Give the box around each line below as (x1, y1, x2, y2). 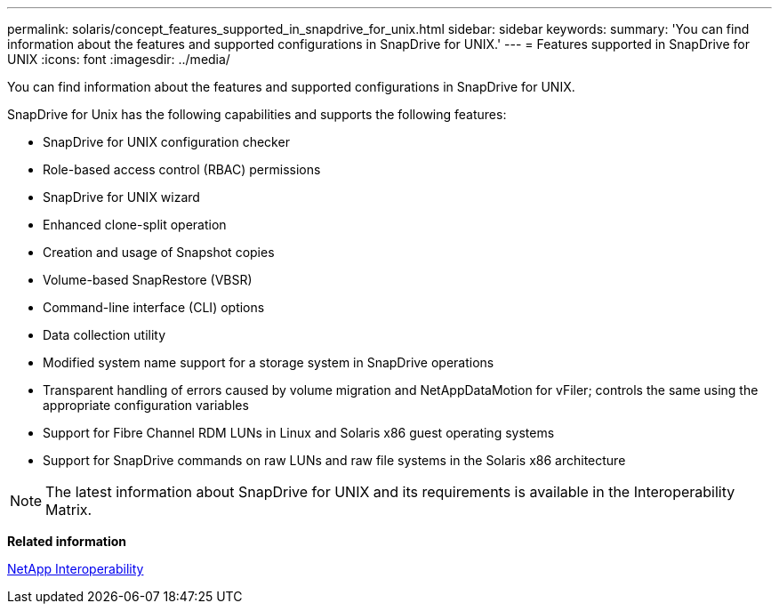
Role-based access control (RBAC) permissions (43, 162, 321, 177)
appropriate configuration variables (43, 398, 249, 413)
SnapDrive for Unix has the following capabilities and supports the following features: (7, 107, 507, 122)
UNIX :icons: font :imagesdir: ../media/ (7, 52, 230, 67)
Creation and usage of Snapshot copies (43, 245, 275, 260)
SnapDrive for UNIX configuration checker (43, 134, 290, 149)
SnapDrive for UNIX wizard (43, 189, 200, 205)
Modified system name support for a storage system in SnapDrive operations (43, 355, 494, 370)
